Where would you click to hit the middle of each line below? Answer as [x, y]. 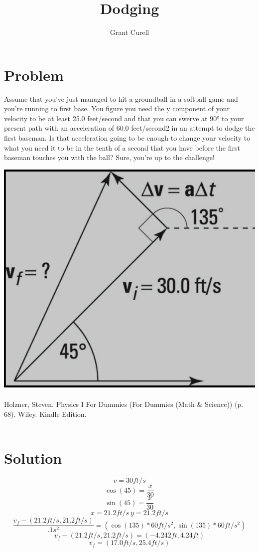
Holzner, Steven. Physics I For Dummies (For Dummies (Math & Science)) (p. [124, 404]
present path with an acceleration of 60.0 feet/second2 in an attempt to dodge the [129, 128]
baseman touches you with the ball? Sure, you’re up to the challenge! [109, 157]
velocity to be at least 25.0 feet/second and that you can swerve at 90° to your [124, 118]
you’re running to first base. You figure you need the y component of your [117, 108]
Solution [33, 458]
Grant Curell [129, 32]
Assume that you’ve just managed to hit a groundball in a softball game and [121, 98]
